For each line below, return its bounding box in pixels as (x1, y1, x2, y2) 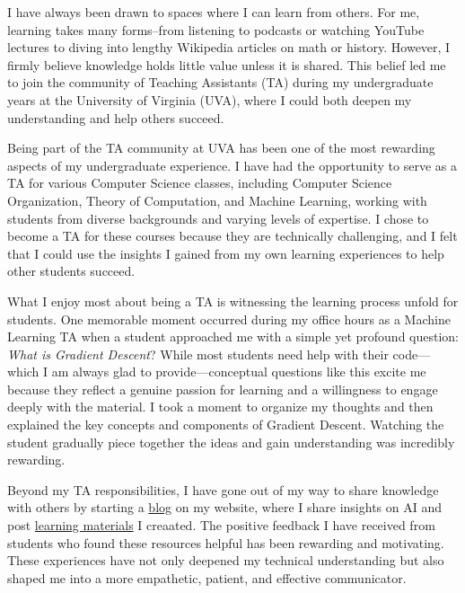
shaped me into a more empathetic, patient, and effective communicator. (7, 568, 407, 587)
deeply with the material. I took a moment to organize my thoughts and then (7, 397, 434, 416)
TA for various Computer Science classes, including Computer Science (7, 173, 392, 192)
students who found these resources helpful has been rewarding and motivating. (7, 533, 444, 552)
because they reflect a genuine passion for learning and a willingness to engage (7, 379, 438, 398)
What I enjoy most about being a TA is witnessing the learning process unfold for (7, 291, 459, 310)
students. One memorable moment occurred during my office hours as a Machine (7, 309, 451, 328)
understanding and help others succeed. (7, 108, 224, 127)
